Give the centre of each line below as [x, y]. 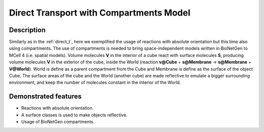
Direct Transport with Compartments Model [100, 13]
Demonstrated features [45, 97]
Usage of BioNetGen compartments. [58, 122]
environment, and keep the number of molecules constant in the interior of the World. [95, 82]
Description [27, 30]
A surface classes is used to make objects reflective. [74, 115]
